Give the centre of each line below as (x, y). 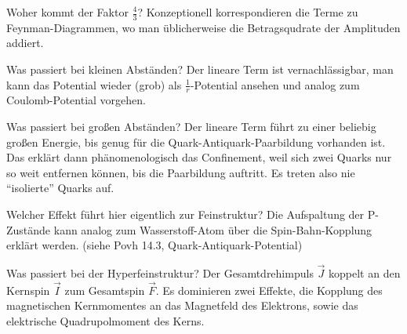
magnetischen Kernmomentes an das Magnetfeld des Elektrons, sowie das (182, 305)
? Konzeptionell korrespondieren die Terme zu (248, 12)
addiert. (25, 43)
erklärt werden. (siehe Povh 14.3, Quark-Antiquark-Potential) (154, 245)
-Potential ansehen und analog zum (275, 84)
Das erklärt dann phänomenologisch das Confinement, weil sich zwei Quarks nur (199, 157)
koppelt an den (365, 273)
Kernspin (28, 290)
